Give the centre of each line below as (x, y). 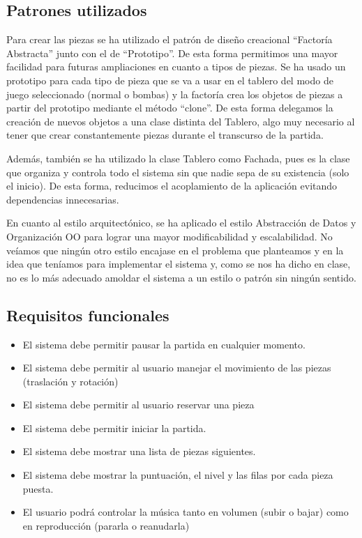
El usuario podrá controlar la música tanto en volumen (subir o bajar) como (186, 512)
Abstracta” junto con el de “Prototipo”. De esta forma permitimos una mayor (172, 53)
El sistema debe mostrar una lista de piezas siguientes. (139, 451)
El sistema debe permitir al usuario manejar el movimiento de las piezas (177, 368)
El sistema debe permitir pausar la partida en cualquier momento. (164, 344)
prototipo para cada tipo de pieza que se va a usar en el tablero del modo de (170, 80)
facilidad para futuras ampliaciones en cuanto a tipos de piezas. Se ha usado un (176, 67)
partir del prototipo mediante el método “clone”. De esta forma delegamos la (170, 108)
